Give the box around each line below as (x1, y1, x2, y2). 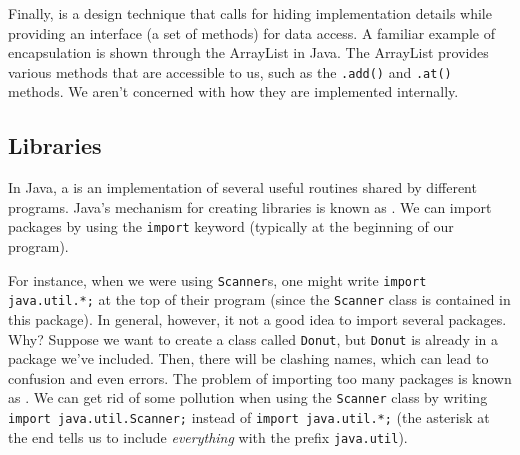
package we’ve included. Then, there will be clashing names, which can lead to (8, 348, 489, 369)
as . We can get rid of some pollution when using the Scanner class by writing (8, 387, 488, 408)
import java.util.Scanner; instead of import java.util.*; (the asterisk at (8, 407, 490, 428)
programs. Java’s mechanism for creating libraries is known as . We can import (8, 196, 492, 217)
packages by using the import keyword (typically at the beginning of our (8, 216, 454, 237)
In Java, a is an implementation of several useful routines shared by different (8, 177, 477, 198)
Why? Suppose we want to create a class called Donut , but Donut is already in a (8, 328, 498, 349)
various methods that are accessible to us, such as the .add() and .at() (8, 61, 452, 82)
